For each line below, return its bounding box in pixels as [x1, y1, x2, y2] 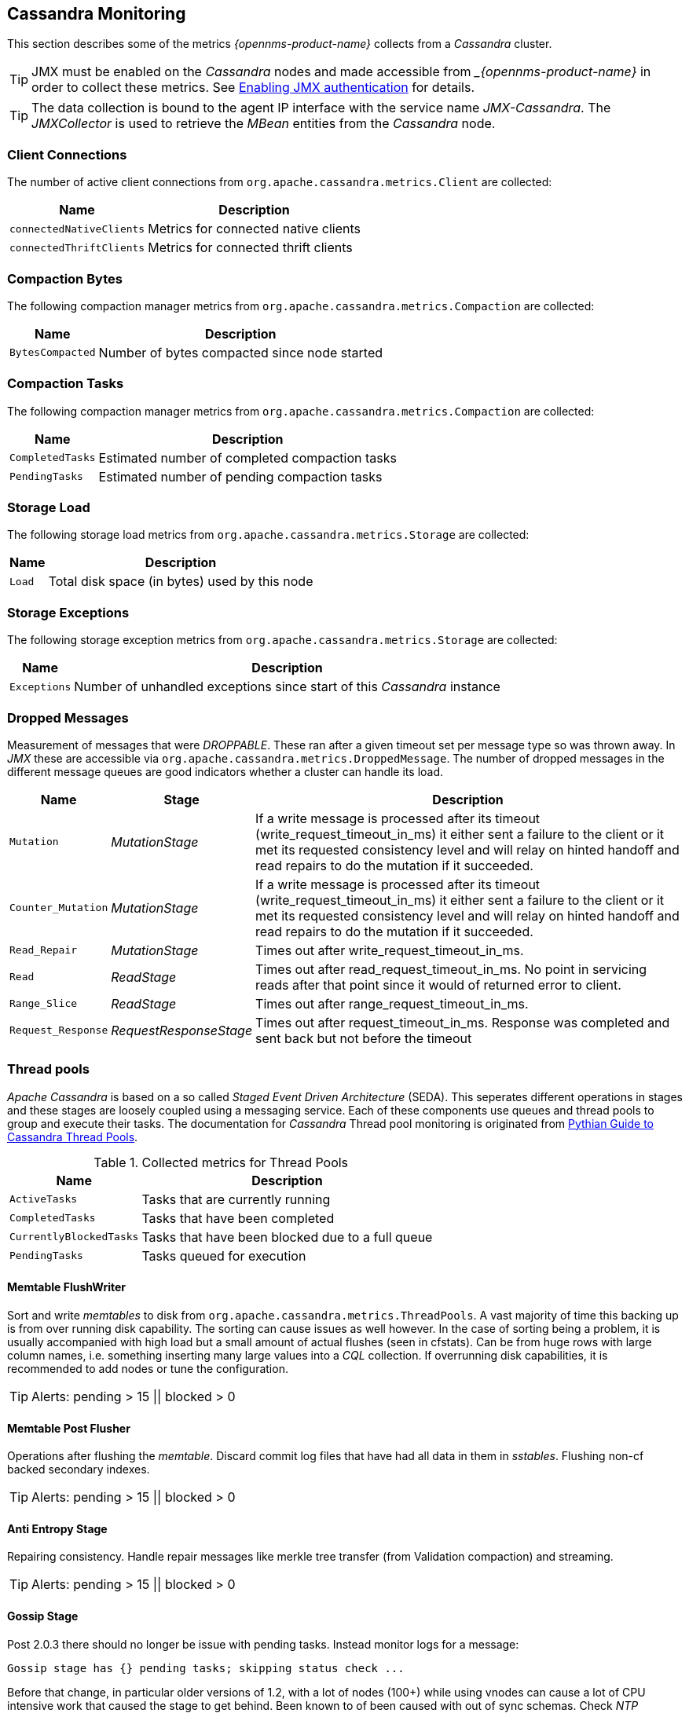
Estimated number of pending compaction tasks [98, 468, 383, 485]
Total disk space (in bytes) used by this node [48, 573, 313, 590]
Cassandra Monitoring [7, 4, 186, 24]
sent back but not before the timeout [255, 1030, 472, 1046]
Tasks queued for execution [141, 1247, 306, 1264]
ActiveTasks [9, 1193, 78, 1206]
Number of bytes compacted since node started [98, 344, 383, 361]
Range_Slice [9, 997, 78, 1010]
